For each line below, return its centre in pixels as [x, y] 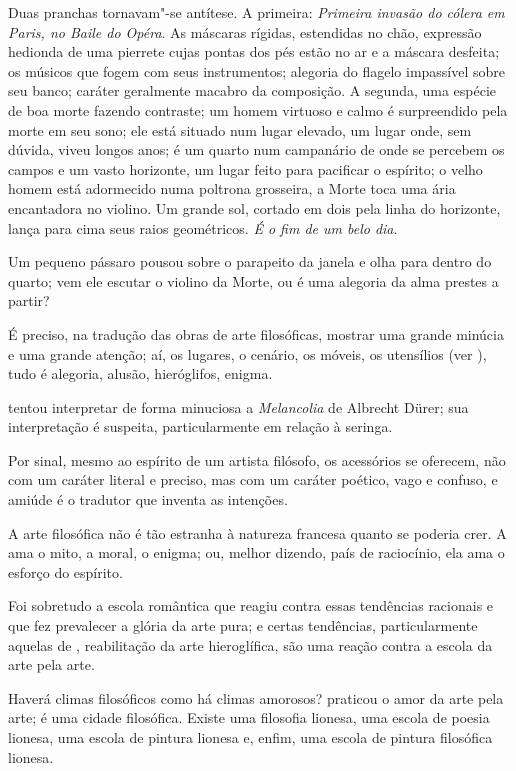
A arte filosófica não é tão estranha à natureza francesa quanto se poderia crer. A [257, 532]
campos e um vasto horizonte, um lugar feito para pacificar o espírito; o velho [245, 168]
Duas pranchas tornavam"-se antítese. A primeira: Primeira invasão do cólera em [256, 12]
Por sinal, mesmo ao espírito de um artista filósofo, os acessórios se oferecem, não [257, 459]
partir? [29, 300]
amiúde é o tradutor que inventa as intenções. [148, 499]
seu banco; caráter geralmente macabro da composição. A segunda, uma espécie [252, 90]
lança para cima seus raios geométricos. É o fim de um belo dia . [203, 227]
